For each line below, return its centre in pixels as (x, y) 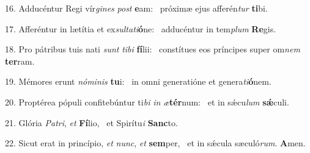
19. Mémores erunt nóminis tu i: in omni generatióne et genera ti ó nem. (138, 81)
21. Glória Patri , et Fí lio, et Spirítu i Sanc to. (91, 122)
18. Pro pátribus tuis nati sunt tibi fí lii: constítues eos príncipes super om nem (153, 49)
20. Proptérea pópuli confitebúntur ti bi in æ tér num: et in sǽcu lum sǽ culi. (147, 101)
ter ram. (20, 61)
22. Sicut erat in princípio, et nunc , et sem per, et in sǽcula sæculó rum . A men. (155, 143)
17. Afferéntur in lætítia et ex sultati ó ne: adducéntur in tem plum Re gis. (141, 28)
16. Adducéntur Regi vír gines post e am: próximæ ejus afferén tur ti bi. (136, 8)
